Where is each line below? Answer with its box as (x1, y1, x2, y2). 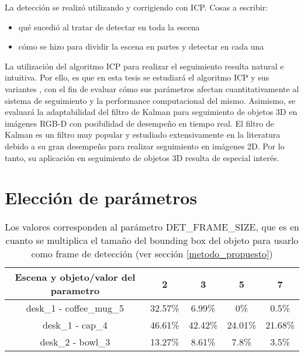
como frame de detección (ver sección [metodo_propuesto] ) (31, 247, 273, 261)
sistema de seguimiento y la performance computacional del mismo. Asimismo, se (5, 94, 296, 106)
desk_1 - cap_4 (43, 318, 108, 332)
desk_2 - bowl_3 (40, 335, 110, 349)
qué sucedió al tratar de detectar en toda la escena (18, 20, 200, 33)
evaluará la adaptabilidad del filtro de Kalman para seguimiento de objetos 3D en (5, 106, 298, 118)
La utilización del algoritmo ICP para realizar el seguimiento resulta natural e (5, 60, 284, 72)
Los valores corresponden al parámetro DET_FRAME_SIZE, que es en (5, 220, 299, 234)
